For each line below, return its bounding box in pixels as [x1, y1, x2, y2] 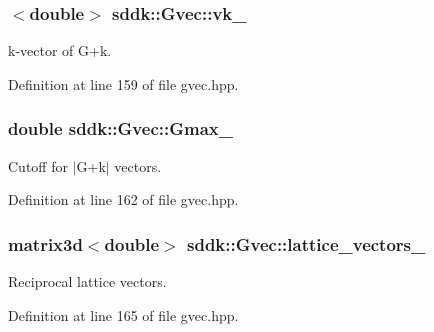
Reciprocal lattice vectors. [8, 271, 167, 292]
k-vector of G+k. [8, 40, 112, 61]
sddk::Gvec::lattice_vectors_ [187, 231, 426, 256]
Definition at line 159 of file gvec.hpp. [8, 73, 239, 94]
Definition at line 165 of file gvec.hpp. [8, 304, 239, 325]
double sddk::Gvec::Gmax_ [8, 116, 233, 141]
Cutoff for [8, 155, 68, 176]
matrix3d [8, 231, 83, 256]
